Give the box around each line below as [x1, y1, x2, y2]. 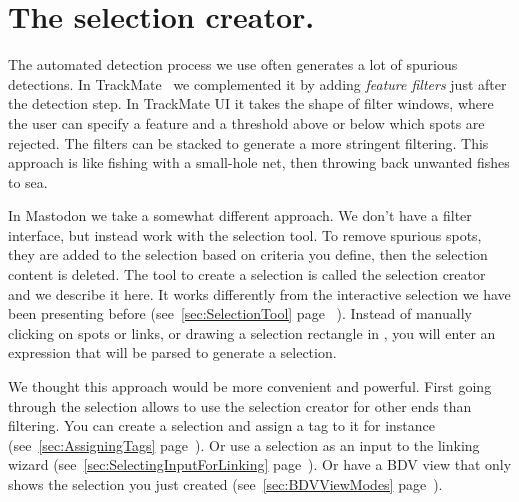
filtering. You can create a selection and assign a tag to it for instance [8, 415, 436, 436]
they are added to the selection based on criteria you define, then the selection [8, 244, 488, 265]
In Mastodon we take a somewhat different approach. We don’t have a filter [8, 205, 472, 226]
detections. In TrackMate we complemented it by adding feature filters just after [8, 73, 507, 94]
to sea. [8, 171, 48, 192]
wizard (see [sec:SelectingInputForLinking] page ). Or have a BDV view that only [8, 454, 512, 475]
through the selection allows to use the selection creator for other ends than [8, 395, 472, 416]
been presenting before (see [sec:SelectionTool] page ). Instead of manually [8, 303, 472, 324]
